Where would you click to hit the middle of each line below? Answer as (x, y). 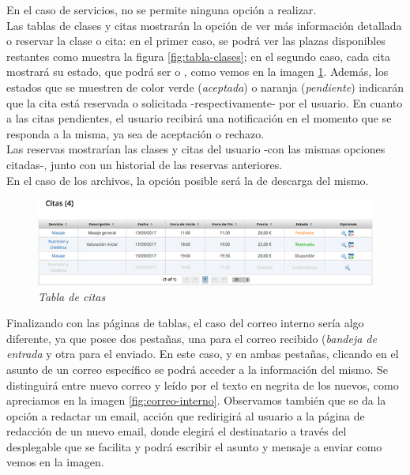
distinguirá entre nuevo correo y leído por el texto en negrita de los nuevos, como (203, 385)
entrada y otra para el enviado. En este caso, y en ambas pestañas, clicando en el (203, 354)
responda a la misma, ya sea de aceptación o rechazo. (135, 133)
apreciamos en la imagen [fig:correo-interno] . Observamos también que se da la (196, 400)
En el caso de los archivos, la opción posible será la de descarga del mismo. (188, 180)
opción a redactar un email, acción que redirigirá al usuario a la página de (186, 415)
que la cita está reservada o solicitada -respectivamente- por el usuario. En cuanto (205, 102)
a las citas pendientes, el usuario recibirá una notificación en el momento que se (199, 118)
